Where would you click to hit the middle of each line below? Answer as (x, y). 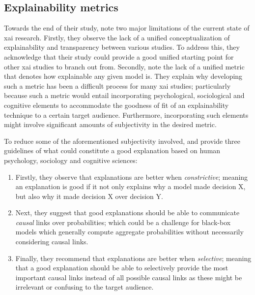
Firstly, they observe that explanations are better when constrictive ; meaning (132, 177)
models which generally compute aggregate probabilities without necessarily (129, 232)
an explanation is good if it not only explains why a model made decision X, (130, 186)
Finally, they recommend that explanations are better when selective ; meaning (133, 258)
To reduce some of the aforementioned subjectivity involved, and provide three (122, 141)
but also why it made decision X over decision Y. (89, 196)
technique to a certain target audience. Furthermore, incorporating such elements (126, 115)
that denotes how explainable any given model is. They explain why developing (123, 76)
